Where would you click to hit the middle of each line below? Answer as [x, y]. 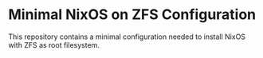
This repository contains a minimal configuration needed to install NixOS [127, 37]
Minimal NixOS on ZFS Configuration [132, 15]
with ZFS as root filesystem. [54, 44]
